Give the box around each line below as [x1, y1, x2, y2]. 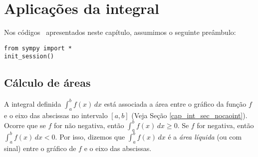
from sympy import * [4, 44, 72, 52]
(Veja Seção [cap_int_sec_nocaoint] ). [131, 110, 248, 120]
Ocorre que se [4, 120, 46, 130]
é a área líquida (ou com [168, 131, 242, 142]
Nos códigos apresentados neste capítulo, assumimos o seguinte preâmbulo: [4, 27, 236, 37]
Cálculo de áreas [4, 75, 91, 90]
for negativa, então [197, 120, 254, 130]
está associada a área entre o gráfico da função [104, 98, 247, 109]
